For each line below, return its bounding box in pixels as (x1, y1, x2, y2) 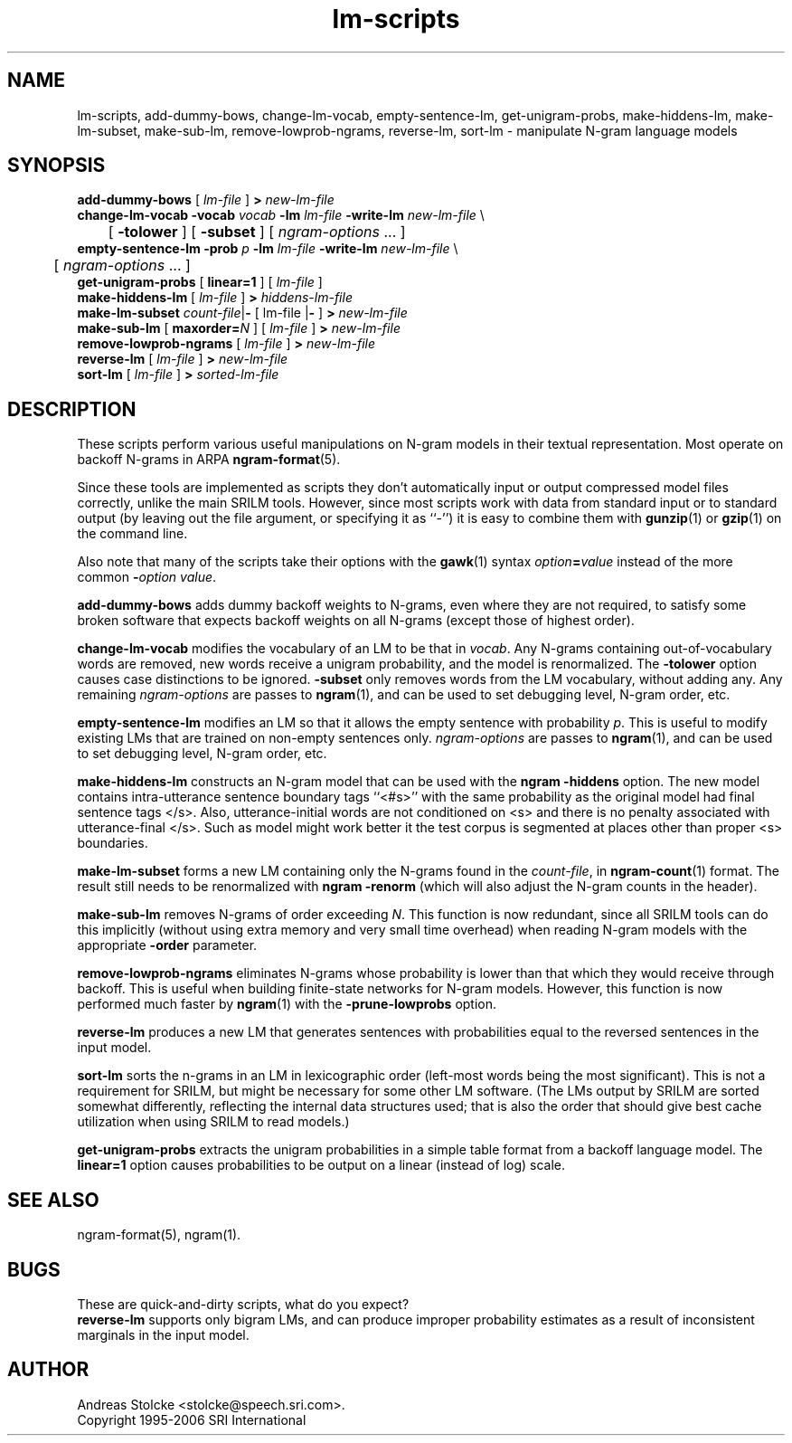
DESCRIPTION (7, 397, 137, 421)
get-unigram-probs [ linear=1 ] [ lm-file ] (77, 274, 323, 290)
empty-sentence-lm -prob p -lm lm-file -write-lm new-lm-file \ (77, 241, 458, 257)
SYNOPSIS (7, 154, 106, 177)
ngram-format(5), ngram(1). (77, 1227, 241, 1243)
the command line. (77, 526, 188, 542)
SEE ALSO (7, 1188, 99, 1211)
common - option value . (77, 569, 217, 585)
